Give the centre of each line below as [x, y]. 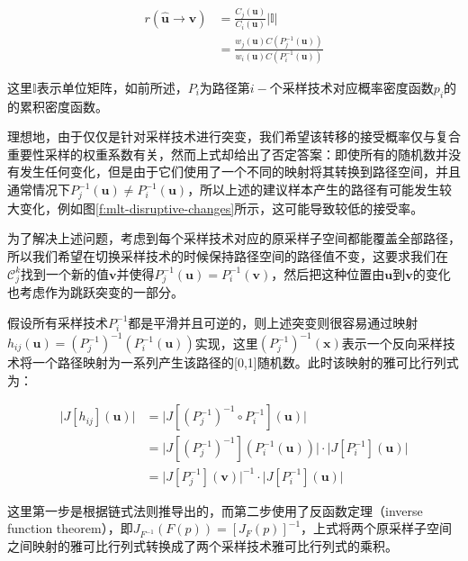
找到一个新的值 [65, 273]
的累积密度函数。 [58, 106]
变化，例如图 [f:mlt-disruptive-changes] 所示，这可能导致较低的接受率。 [221, 208]
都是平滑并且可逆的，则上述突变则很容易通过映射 [273, 322]
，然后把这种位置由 [328, 273]
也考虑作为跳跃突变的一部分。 [95, 292]
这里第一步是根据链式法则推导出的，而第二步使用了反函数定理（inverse [215, 510]
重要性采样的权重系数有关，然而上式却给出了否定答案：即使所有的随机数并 [228, 154]
